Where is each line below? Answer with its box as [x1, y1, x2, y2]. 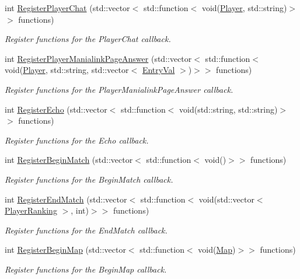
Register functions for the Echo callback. [5, 134, 149, 146]
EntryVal [142, 64, 175, 76]
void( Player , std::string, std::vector [5, 64, 129, 76]
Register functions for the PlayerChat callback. [5, 33, 171, 45]
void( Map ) [198, 243, 236, 256]
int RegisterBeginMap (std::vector [5, 243, 126, 256]
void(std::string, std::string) [179, 103, 278, 115]
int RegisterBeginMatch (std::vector [5, 154, 133, 166]
